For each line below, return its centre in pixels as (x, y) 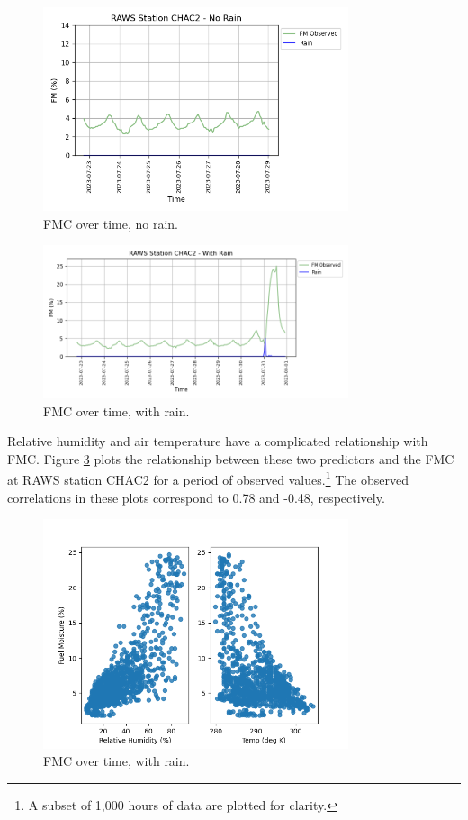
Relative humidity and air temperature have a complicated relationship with (218, 441)
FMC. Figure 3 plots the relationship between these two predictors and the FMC (231, 458)
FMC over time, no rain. (111, 223)
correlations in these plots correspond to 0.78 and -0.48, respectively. (196, 497)
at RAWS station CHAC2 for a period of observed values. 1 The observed (208, 478)
